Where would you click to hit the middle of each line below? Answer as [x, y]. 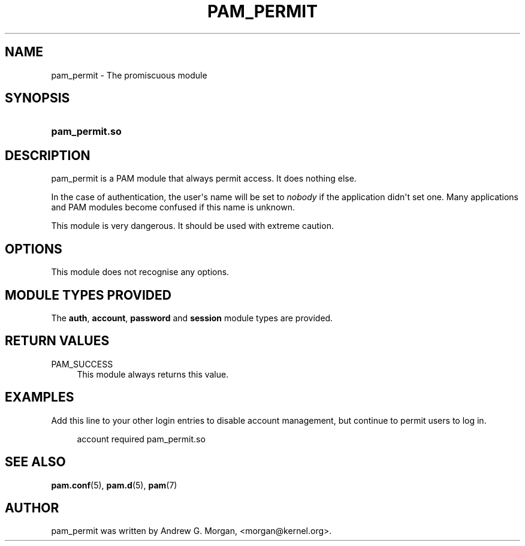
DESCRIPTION [48, 155]
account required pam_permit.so [141, 439]
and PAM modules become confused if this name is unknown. [173, 207]
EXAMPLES [40, 397]
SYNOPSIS [37, 98]
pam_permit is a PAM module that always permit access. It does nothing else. [204, 179]
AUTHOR [32, 508]
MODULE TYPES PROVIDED [88, 295]
